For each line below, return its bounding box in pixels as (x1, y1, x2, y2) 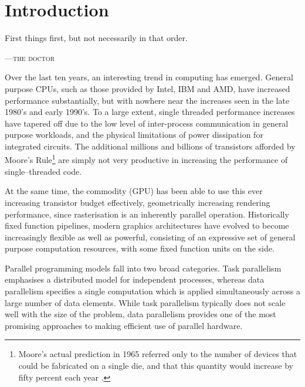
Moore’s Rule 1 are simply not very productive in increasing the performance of (5, 152, 288, 166)
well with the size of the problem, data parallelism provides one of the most (5, 308, 276, 320)
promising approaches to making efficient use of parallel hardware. (5, 319, 243, 331)
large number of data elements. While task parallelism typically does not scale (5, 296, 286, 308)
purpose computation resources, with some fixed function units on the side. (5, 242, 274, 254)
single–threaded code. (5, 165, 82, 177)
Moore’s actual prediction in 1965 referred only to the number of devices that (18, 348, 297, 360)
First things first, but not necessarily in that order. (5, 32, 188, 44)
